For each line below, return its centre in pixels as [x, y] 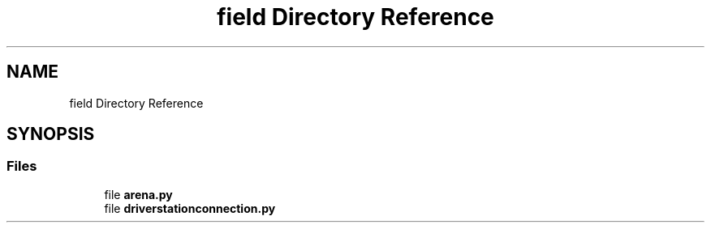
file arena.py [138, 194]
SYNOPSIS [51, 134]
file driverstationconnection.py [190, 208]
